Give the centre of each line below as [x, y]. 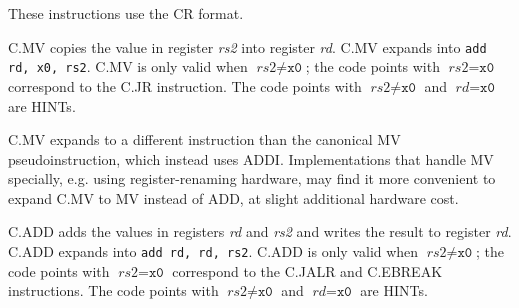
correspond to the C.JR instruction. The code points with [185, 85]
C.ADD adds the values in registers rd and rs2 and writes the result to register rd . [260, 231]
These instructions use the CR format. [126, 13]
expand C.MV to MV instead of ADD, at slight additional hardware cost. [233, 197]
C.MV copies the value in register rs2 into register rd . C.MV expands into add [247, 46]
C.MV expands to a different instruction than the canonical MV [204, 139]
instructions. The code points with [113, 290]
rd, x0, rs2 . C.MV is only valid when [128, 66]
